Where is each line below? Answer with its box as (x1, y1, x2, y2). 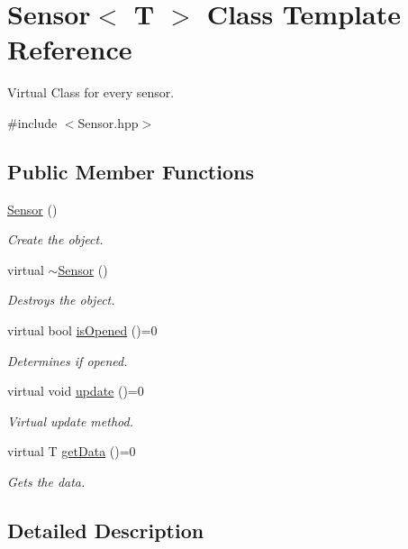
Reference (7, 31, 132, 68)
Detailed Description (7, 517, 204, 544)
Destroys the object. (7, 290, 115, 309)
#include (7, 113, 58, 132)
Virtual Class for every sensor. (7, 83, 175, 102)
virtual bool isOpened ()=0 (7, 321, 158, 340)
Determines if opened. (7, 351, 128, 370)
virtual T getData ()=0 (7, 442, 136, 461)
